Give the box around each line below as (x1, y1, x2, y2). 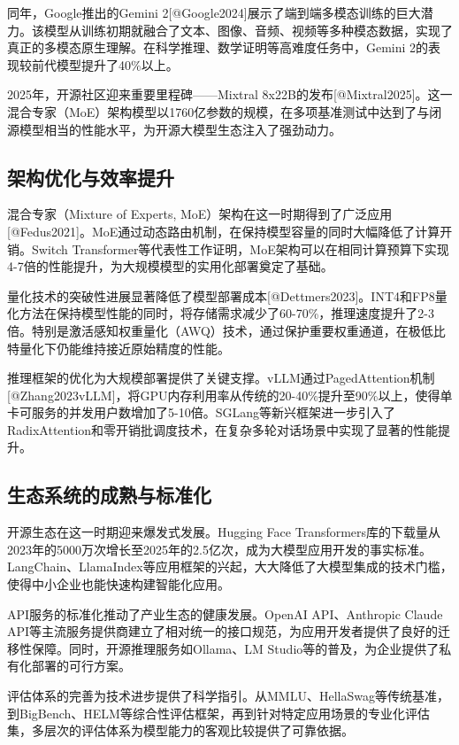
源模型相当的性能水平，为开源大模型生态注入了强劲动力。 (7, 120, 341, 138)
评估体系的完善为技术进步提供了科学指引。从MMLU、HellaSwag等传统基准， (7, 687, 449, 705)
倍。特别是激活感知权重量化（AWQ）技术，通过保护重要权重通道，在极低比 (7, 321, 446, 339)
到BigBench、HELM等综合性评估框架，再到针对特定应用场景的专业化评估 (7, 703, 430, 722)
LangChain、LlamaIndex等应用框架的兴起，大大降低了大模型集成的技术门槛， (7, 557, 453, 576)
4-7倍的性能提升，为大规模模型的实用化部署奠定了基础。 (7, 257, 333, 275)
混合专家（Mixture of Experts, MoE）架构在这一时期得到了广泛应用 (7, 205, 393, 223)
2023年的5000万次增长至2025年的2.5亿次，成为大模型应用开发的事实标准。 (7, 539, 432, 558)
